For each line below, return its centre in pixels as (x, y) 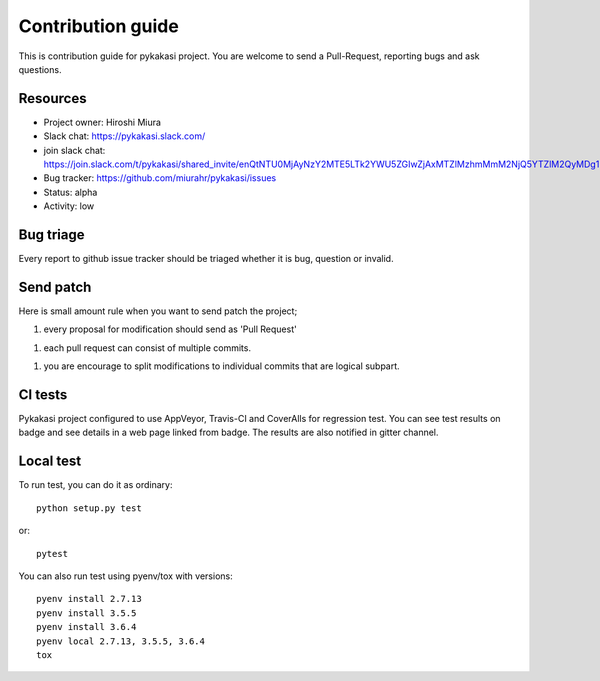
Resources (52, 98)
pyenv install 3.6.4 (86, 627)
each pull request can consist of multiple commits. (147, 347)
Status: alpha (70, 192)
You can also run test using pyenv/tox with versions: (126, 576)
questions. (40, 69)
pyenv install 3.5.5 (86, 613)
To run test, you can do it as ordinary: (95, 485)
